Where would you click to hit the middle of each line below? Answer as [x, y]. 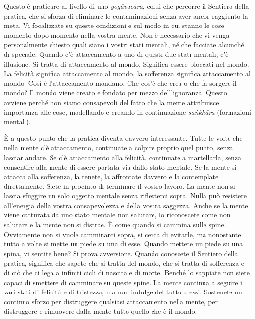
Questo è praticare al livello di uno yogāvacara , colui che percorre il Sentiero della [127, 6]
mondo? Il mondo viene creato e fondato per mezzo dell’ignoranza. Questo [115, 93]
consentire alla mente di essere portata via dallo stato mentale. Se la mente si [120, 167]
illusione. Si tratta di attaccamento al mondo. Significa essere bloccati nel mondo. [127, 64]
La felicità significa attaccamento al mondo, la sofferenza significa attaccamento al [127, 73]
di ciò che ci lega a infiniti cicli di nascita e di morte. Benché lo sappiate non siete [127, 273]
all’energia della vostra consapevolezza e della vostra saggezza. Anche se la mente [126, 205]
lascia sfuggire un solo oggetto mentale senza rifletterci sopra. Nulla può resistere [126, 196]
